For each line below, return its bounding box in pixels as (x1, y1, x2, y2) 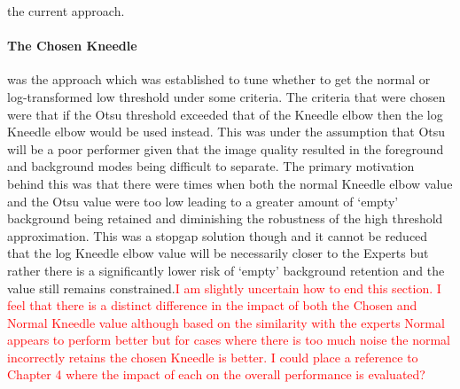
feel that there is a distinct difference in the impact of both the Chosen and (7, 296, 417, 315)
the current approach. (7, 2, 125, 19)
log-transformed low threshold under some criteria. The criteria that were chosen (7, 87, 446, 105)
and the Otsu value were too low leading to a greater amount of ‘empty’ (7, 191, 399, 210)
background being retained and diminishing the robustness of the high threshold (7, 209, 443, 228)
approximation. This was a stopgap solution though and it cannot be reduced (7, 226, 428, 245)
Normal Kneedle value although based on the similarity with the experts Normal (7, 313, 445, 331)
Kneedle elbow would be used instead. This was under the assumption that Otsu (7, 122, 446, 141)
